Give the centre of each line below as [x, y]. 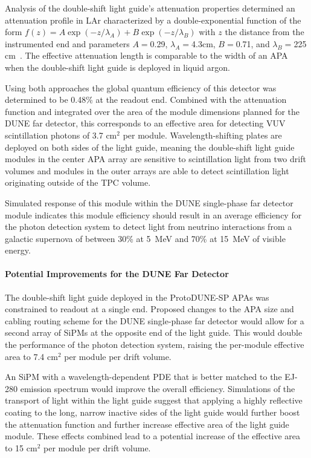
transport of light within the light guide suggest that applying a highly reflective [154, 400]
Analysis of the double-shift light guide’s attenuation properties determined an [150, 8]
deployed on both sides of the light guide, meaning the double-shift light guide [150, 147]
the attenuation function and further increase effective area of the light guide [147, 424]
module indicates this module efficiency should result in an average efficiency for [153, 214]
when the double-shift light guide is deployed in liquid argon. [117, 67]
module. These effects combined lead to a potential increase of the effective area [153, 436]
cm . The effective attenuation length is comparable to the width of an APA [146, 55]
